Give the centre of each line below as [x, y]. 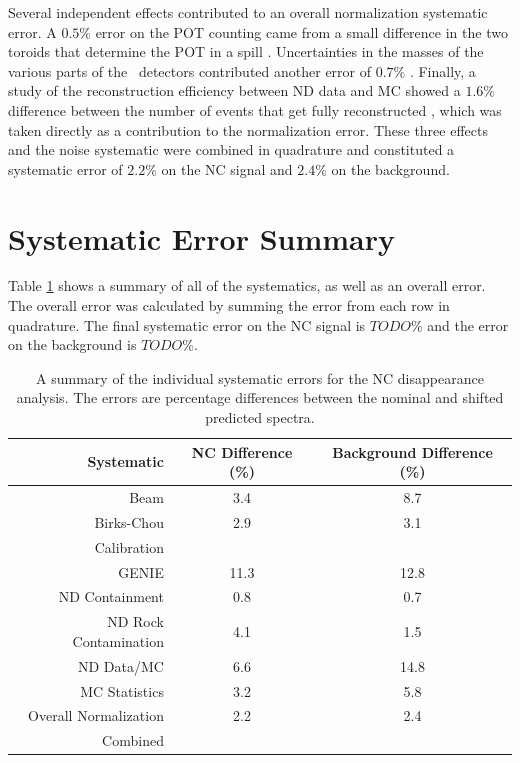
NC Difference [242, 451]
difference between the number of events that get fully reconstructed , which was [255, 109]
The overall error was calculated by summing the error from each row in [229, 305]
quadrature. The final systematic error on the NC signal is [187, 324]
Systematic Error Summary [201, 237]
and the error [468, 324]
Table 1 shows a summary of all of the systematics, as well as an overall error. [247, 285]
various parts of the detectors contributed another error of [190, 70]
